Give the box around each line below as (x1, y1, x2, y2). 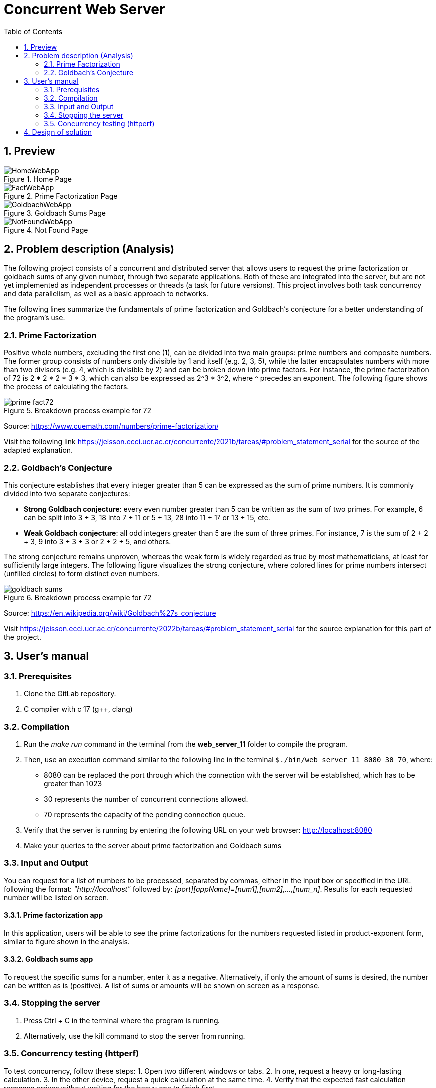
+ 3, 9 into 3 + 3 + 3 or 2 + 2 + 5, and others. (24, 537, 171, 545)
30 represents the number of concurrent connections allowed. (44, 794, 248, 803)
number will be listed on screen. (4, 893, 109, 902)
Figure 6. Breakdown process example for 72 (4, 593, 152, 602)
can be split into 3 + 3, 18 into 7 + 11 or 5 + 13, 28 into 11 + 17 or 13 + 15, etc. (24, 513, 270, 522)
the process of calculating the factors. (4, 382, 129, 391)
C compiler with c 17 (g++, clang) (24, 705, 133, 714)
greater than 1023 (44, 779, 102, 788)
